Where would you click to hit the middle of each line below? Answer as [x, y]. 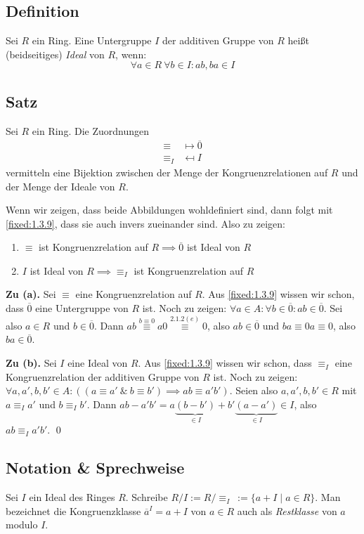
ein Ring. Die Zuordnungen [90, 130]
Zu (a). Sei [31, 294]
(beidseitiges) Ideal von [55, 54]
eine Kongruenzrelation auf [134, 294]
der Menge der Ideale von [60, 186]
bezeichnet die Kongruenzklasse [73, 510]
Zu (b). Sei [31, 363]
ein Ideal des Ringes [72, 497]
